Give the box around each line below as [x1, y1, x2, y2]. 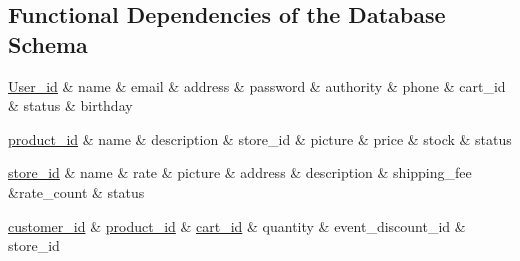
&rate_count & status [8, 181, 145, 202]
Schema [8, 28, 88, 59]
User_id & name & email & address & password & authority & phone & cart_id [8, 75, 506, 96]
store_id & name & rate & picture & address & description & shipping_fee [8, 162, 472, 183]
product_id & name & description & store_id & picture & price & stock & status [8, 128, 512, 149]
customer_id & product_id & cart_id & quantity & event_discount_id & [8, 215, 466, 236]
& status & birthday [8, 95, 133, 116]
